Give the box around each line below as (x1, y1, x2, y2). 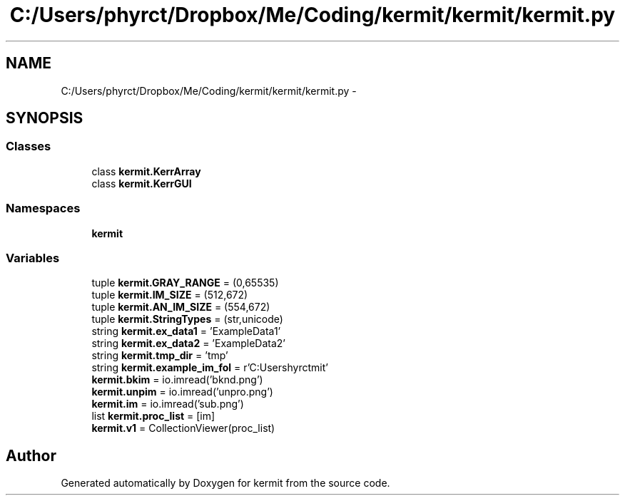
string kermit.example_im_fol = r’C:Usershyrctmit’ (91, 361, 328, 374)
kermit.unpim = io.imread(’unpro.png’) (91, 386, 273, 398)
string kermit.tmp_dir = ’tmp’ (91, 349, 228, 362)
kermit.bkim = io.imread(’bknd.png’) (91, 373, 263, 386)
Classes (6, 139, 51, 154)
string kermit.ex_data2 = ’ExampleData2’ (91, 337, 285, 350)
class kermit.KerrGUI (91, 177, 192, 190)
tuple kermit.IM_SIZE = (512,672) (91, 289, 248, 301)
